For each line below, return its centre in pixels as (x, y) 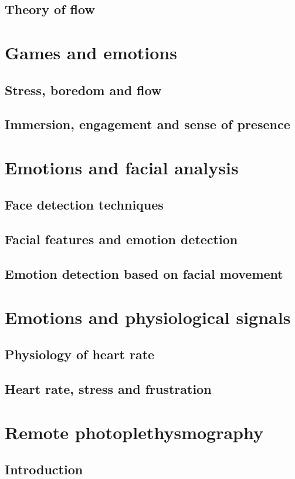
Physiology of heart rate (80, 354)
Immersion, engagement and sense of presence (147, 124)
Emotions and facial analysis (122, 167)
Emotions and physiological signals (148, 317)
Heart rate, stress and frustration (108, 388)
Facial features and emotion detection (121, 239)
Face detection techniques (84, 205)
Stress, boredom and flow (83, 90)
